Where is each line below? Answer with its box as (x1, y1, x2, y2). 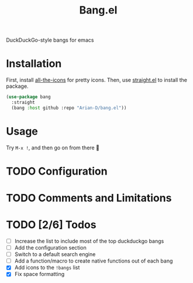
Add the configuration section (14, 244, 87, 251)
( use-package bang (6, 94, 51, 100)
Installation (6, 57, 62, 70)
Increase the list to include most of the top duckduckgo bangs (14, 238, 164, 244)
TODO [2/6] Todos (6, 218, 96, 231)
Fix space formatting (14, 271, 65, 278)
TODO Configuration (6, 165, 108, 178)
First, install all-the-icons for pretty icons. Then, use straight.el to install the (6, 77, 187, 84)
